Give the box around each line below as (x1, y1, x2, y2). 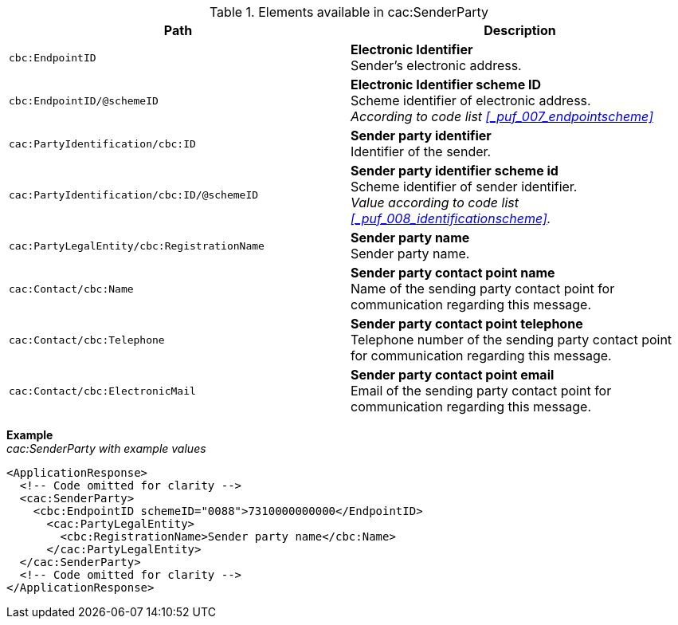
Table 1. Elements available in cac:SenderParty (209, 4, 489, 20)
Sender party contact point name (351, 265, 555, 281)
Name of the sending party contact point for (351, 281, 615, 297)
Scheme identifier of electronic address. (351, 92, 591, 108)
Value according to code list (351, 195, 519, 210)
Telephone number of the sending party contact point (351, 332, 672, 348)
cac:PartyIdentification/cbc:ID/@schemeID (9, 188, 259, 201)
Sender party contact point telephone (351, 316, 583, 332)
